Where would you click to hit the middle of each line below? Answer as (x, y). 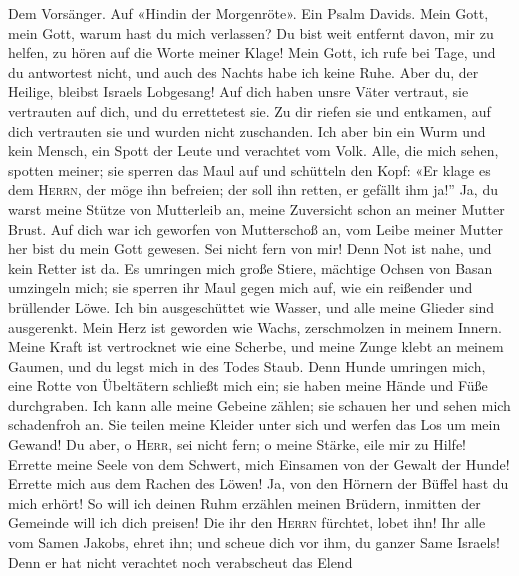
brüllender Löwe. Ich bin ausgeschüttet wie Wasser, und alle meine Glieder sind (251, 306)
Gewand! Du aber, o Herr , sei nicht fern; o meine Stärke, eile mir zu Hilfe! (237, 444)
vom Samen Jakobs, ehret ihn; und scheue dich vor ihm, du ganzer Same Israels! (254, 542)
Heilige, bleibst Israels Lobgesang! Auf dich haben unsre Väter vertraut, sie (238, 91)
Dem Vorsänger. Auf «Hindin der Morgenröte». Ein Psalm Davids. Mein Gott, (248, 13)
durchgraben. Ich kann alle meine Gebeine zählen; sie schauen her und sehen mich (259, 404)
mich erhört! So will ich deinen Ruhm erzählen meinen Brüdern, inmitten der (244, 502)
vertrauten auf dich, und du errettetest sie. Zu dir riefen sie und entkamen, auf (249, 110)
